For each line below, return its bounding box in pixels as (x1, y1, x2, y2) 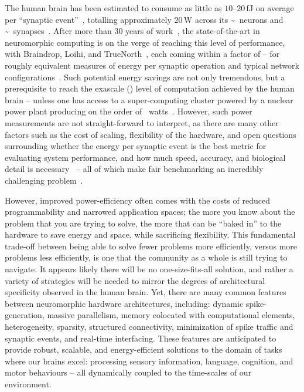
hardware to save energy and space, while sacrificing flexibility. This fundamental (5, 228, 296, 241)
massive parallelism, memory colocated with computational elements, (47, 309, 295, 321)
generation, (5, 309, 45, 321)
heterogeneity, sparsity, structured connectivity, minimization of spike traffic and (5, 320, 293, 333)
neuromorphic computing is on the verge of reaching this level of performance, (5, 36, 285, 48)
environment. (5, 378, 52, 390)
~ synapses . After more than (5, 25, 112, 37)
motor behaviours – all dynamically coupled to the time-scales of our (5, 366, 252, 379)
